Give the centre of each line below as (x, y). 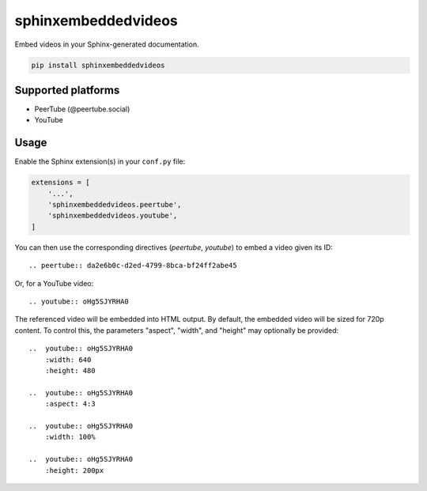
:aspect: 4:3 (70, 404)
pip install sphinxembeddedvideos (98, 65)
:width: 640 (68, 359)
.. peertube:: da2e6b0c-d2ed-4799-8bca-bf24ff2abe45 (133, 266)
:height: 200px (74, 470)
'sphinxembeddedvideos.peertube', (115, 205)
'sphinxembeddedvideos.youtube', (113, 216)
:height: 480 (70, 370)
